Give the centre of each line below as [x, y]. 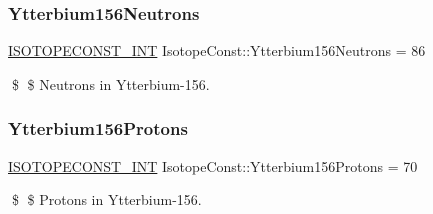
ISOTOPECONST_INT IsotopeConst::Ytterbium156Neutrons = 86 [217, 50]
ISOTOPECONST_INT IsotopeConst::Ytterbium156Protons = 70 [213, 165]
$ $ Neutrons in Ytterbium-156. [110, 83]
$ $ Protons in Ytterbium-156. [106, 199]
